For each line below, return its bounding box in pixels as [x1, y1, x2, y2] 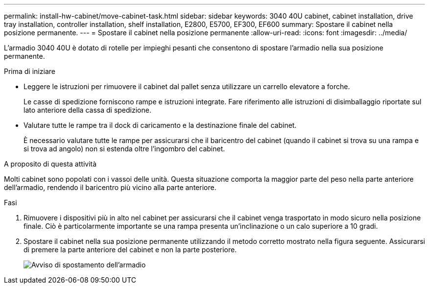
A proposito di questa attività [4, 160, 97, 168]
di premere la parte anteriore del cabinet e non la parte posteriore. [24, 245, 237, 254]
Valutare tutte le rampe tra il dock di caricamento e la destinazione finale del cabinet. [24, 121, 297, 129]
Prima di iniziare [4, 67, 55, 75]
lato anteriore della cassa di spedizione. [24, 106, 151, 114]
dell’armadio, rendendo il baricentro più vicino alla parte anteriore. [4, 183, 216, 192]
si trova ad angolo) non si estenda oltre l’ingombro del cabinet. [24, 144, 225, 153]
